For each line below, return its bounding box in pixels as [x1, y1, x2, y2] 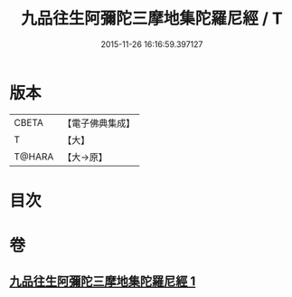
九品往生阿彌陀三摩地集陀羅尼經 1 [9, 273, 196, 290]
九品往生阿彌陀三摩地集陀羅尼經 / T [21, 8, 283, 29]
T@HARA [14, 150, 54, 163]
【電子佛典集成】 [62, 117, 136, 129]
